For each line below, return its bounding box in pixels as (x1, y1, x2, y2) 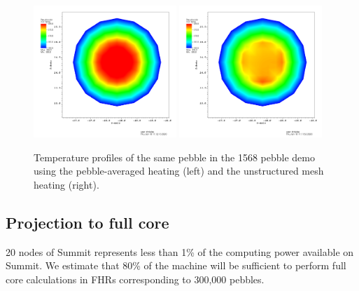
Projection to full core (6, 211, 169, 233)
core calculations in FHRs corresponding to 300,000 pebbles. (6, 271, 265, 286)
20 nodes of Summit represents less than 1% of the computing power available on (6, 244, 354, 259)
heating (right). (34, 177, 99, 191)
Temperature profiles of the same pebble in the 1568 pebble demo (34, 149, 315, 164)
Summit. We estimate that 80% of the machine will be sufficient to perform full (6, 258, 346, 273)
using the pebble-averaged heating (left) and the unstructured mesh (34, 163, 324, 178)
